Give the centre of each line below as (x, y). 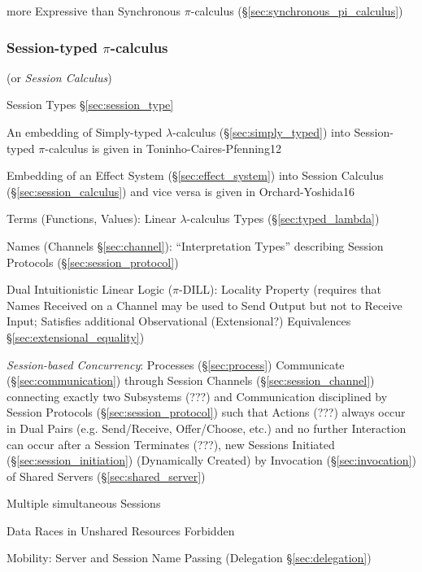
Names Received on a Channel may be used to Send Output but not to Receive (204, 305)
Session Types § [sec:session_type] (90, 105)
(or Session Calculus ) (59, 77)
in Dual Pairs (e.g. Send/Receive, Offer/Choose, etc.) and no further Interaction (207, 428)
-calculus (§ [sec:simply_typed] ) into (261, 132)
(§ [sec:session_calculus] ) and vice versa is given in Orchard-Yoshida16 (181, 191)
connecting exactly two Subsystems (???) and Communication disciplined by (197, 396)
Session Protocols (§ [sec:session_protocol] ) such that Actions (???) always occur (206, 412)
